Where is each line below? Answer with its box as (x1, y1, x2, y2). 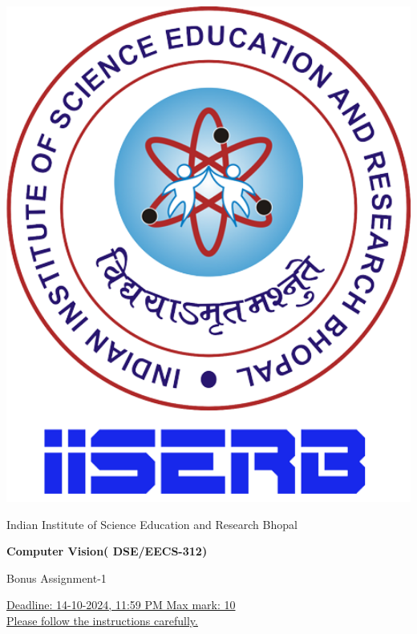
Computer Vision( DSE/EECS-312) (6, 543, 208, 559)
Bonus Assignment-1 (6, 569, 107, 586)
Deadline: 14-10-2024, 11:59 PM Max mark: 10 (6, 596, 236, 613)
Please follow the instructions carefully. (6, 612, 198, 628)
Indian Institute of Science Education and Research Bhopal (6, 515, 298, 532)
